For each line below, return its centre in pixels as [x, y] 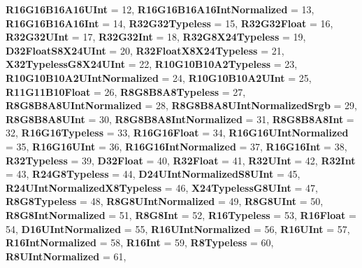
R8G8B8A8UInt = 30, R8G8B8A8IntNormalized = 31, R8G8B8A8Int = [180, 119]
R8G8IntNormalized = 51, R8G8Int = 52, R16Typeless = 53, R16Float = [181, 214]
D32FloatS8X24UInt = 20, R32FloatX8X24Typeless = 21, [145, 50]
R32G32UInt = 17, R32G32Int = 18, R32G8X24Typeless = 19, [156, 37]
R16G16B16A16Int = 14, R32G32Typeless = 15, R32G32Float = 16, [169, 23]
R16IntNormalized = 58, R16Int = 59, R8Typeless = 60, [140, 242]
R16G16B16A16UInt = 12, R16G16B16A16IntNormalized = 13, [160, 9]
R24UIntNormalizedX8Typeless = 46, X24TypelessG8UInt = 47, [162, 187]
